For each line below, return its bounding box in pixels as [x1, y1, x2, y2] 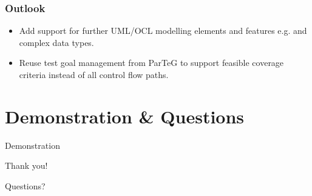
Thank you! [5, 159, 48, 172]
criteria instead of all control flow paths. [19, 68, 169, 80]
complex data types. [19, 36, 94, 48]
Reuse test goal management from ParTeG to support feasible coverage [19, 56, 284, 69]
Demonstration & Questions [5, 103, 245, 128]
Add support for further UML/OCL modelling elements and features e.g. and [19, 24, 307, 37]
